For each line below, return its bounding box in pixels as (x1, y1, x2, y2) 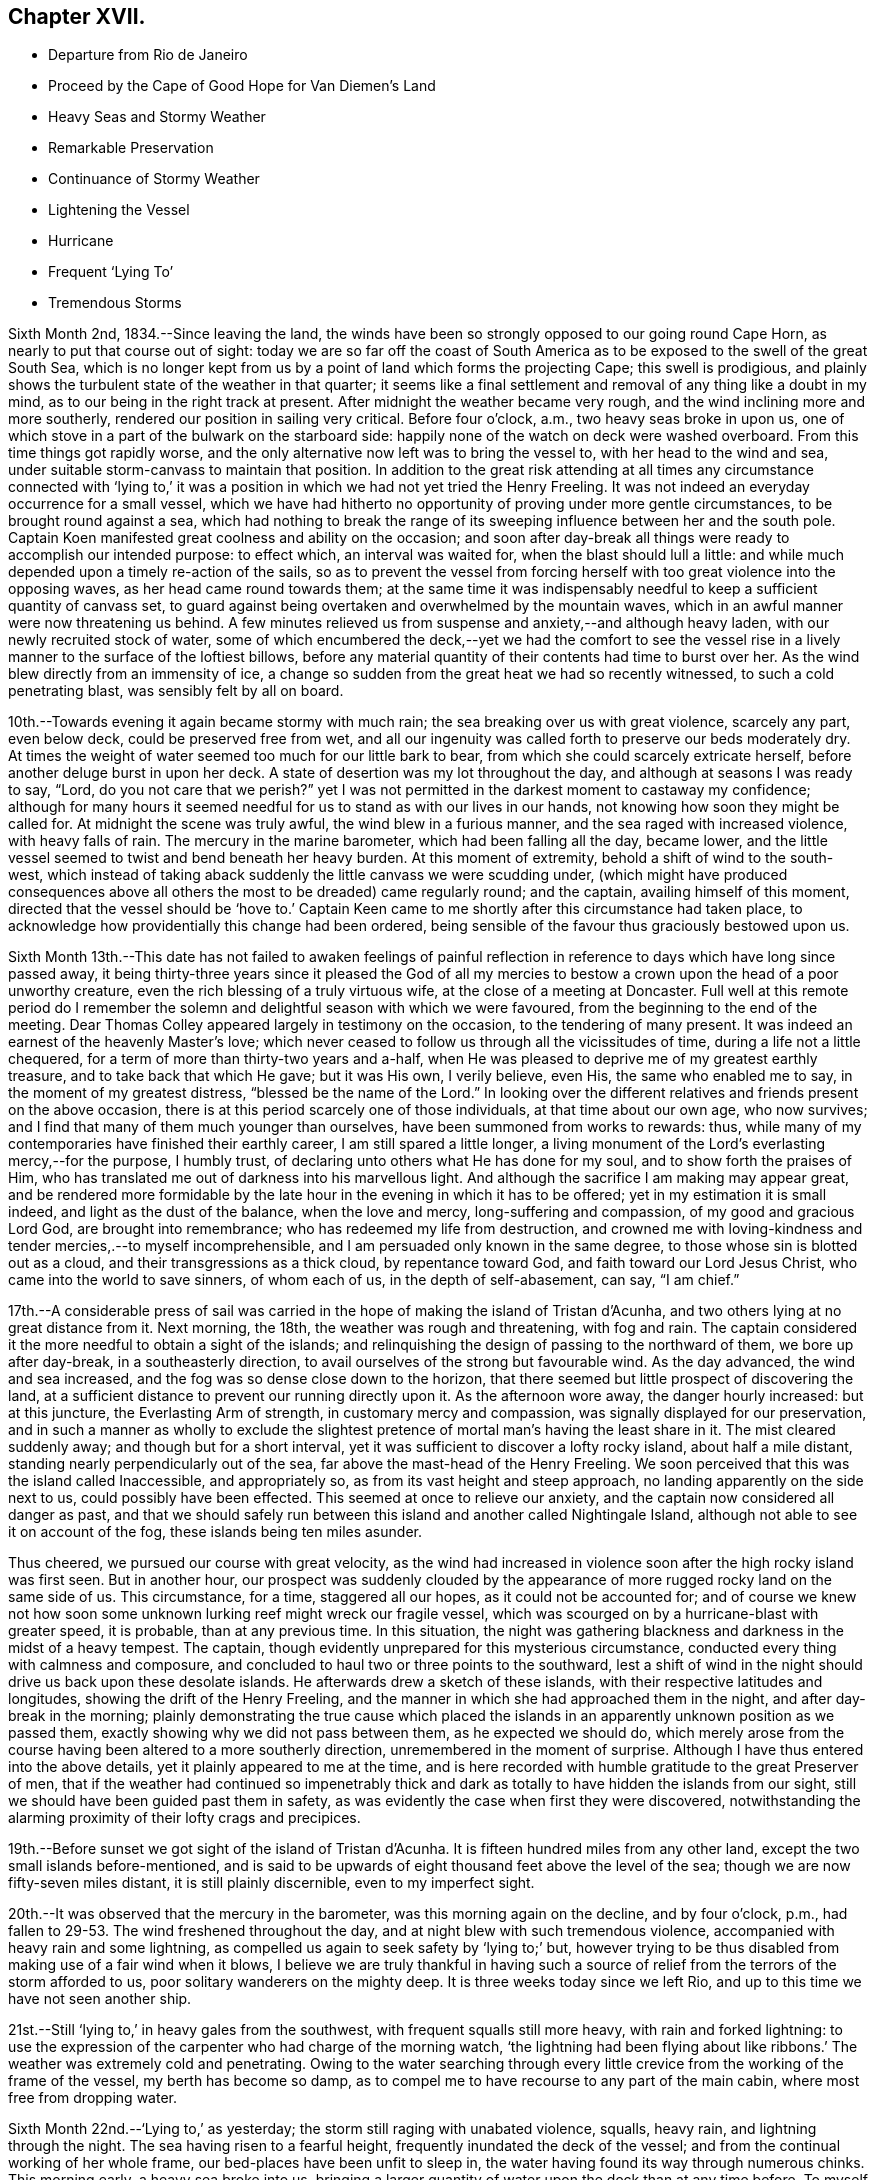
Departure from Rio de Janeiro (48, 46, 248, 64)
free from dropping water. (8, 2089, 177, 2107)
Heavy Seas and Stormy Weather (48, 108, 266, 126)
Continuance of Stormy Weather (48, 170, 260, 188)
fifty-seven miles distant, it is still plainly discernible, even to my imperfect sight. (8, 1874, 535, 1892)
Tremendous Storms (48, 294, 182, 312)
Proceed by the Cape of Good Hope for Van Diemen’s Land (48, 77, 436, 95)
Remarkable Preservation (48, 139, 214, 157)
